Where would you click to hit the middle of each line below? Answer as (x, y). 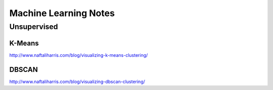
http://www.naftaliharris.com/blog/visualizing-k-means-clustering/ (79, 55)
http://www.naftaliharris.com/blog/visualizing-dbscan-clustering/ (77, 81)
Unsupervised (34, 27)
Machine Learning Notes (62, 13)
